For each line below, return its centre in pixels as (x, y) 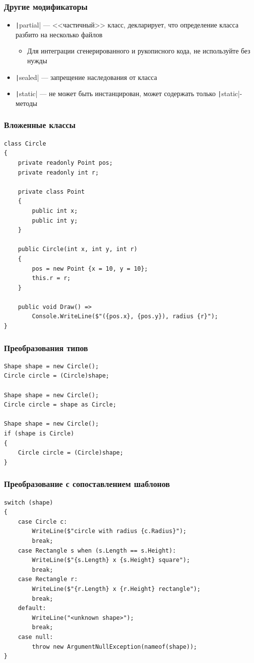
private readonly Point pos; (65, 163)
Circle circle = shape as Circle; (60, 405)
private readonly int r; (58, 172)
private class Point (51, 191)
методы (26, 103)
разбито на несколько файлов (59, 34)
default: (32, 608)
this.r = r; (51, 278)
